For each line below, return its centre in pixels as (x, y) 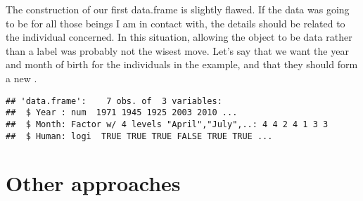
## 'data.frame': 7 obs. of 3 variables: (114, 101)
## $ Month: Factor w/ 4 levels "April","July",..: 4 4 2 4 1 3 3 (167, 124)
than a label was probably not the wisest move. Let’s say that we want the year (177, 50)
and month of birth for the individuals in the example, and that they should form (182, 64)
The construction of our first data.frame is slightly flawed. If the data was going (178, 9)
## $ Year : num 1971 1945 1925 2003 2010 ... (122, 113)
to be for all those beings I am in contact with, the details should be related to (176, 23)
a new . (21, 78)
